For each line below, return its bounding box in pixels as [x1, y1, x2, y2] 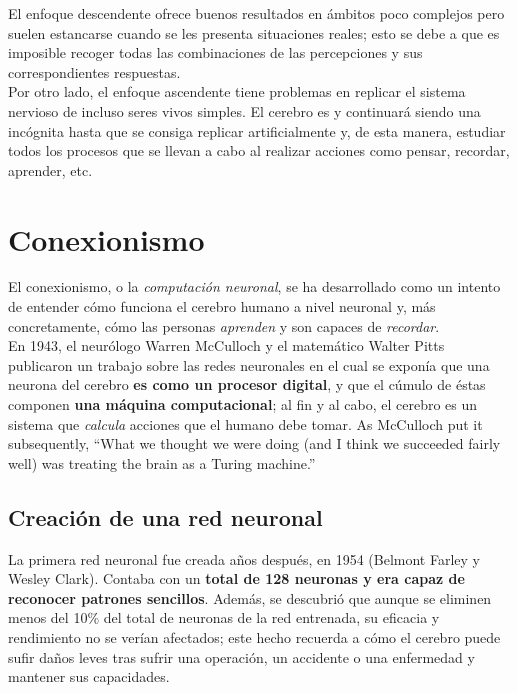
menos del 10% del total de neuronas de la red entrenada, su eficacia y [8, 607, 440, 628]
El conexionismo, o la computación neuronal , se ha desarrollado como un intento [8, 276, 501, 297]
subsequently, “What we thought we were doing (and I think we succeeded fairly [8, 433, 501, 454]
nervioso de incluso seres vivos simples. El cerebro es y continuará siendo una [8, 100, 481, 121]
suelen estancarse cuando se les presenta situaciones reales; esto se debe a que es [8, 22, 500, 43]
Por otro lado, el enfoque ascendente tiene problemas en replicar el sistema [8, 81, 466, 102]
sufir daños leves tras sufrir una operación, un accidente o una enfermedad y [8, 646, 475, 667]
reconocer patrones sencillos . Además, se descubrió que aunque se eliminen [8, 587, 492, 608]
